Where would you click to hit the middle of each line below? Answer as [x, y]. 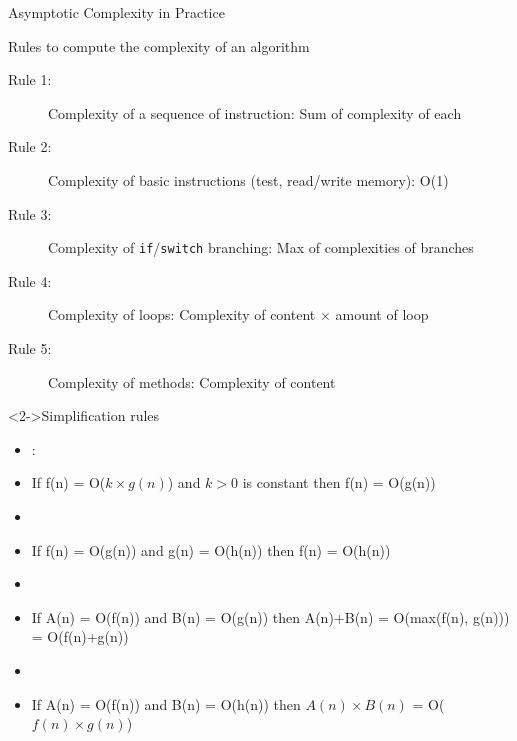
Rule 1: [30, 79]
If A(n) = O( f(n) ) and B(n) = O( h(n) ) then [166, 703]
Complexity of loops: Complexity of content [182, 314]
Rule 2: [30, 146]
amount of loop [382, 314]
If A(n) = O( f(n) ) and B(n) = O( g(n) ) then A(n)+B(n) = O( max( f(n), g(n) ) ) [270, 616]
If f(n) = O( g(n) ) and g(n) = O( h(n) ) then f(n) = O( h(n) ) [211, 549]
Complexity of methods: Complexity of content [192, 381]
